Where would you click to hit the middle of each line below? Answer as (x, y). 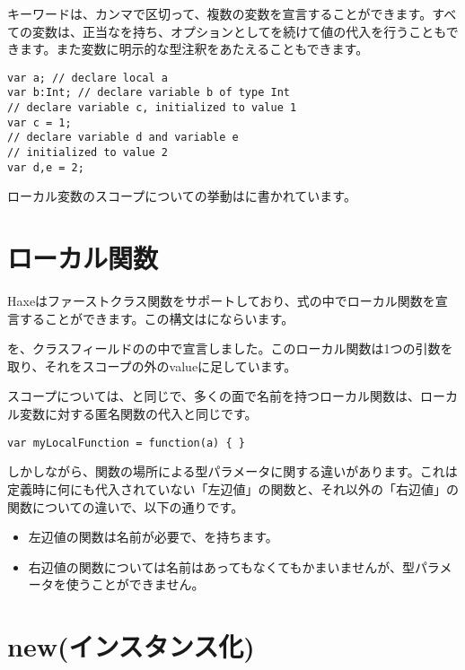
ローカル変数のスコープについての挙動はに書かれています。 (182, 196)
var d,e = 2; (46, 167)
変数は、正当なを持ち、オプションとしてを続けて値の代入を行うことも (239, 31)
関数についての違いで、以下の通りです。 (126, 506)
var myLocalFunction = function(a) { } (126, 443)
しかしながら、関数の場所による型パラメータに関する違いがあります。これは (232, 471)
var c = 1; (39, 122)
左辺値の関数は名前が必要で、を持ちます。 (153, 537)
